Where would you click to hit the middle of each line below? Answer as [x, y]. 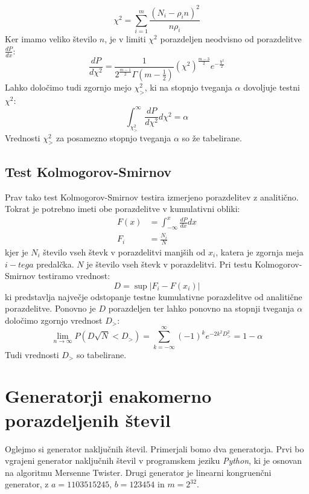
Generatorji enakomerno [108, 396]
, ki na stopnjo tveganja [188, 87]
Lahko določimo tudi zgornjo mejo [68, 87]
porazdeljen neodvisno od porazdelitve [231, 39]
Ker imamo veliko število [51, 39]
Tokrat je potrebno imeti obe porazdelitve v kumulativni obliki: [123, 209]
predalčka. [55, 264]
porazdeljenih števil [88, 419]
